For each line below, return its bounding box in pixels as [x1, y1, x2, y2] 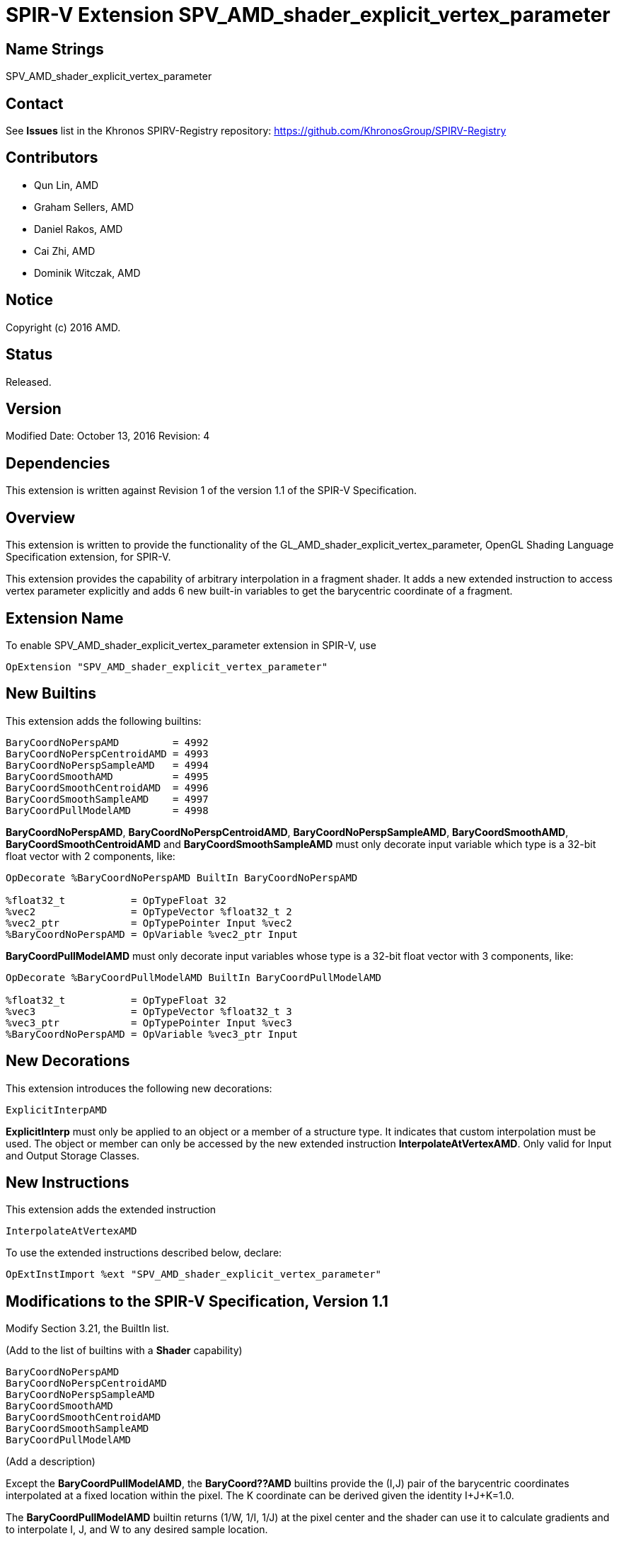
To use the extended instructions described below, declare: [6, 1247, 282, 1259]
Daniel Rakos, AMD [34, 222, 123, 235]
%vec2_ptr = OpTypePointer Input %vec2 [6, 917, 292, 929]
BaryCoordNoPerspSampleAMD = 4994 [6, 759, 209, 771]
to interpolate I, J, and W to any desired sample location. [6, 1523, 268, 1536]
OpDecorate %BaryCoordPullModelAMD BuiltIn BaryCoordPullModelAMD [6, 971, 382, 983]
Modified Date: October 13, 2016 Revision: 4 [6, 430, 210, 442]
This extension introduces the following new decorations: [6, 1082, 272, 1094]
